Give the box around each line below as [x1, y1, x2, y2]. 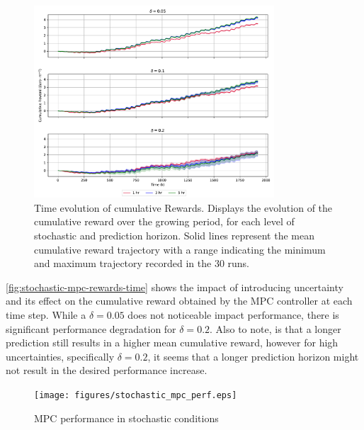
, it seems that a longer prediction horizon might [147, 349, 359, 363]
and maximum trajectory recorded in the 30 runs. [34, 256, 250, 271]
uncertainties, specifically [6, 349, 115, 363]
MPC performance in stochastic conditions [34, 410, 219, 425]
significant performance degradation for [6, 321, 176, 336]
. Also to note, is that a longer [210, 321, 341, 336]
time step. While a [6, 307, 86, 322]
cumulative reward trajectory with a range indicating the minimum [34, 242, 326, 256]
